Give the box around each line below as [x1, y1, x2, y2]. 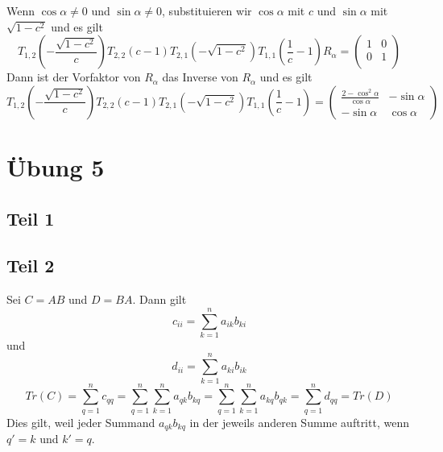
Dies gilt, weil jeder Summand [6, 413, 155, 430]
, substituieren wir [162, 2, 252, 19]
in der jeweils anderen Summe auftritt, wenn [189, 413, 409, 430]
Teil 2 [6, 253, 55, 278]
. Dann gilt [132, 291, 187, 308]
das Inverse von [162, 68, 238, 85]
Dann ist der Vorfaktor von [6, 68, 141, 85]
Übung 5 [6, 150, 105, 183]
